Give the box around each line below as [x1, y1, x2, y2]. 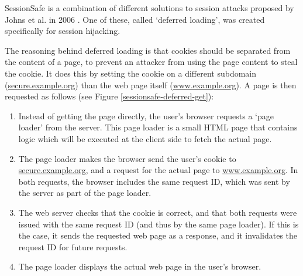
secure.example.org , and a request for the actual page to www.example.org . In [18, 164, 298, 176]
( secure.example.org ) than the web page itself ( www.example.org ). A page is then [5, 78, 297, 91]
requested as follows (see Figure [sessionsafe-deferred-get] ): [5, 90, 214, 102]
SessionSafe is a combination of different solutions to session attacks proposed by [5, 2, 294, 13]
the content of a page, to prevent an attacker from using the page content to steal [5, 56, 298, 68]
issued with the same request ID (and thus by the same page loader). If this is [18, 218, 299, 230]
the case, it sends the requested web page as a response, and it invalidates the [18, 229, 298, 241]
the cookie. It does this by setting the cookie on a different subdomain [5, 67, 257, 79]
